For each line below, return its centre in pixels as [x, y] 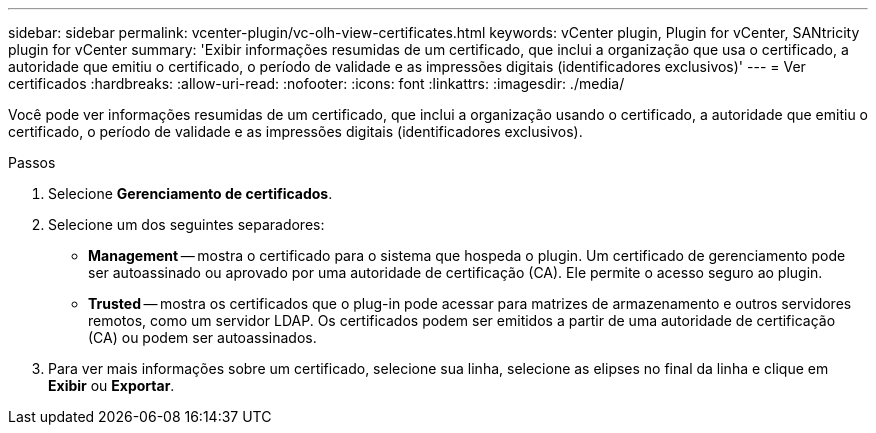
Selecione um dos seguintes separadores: [186, 224]
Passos [32, 162]
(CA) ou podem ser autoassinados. [202, 337]
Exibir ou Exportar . [111, 385]
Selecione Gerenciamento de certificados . [190, 193]
